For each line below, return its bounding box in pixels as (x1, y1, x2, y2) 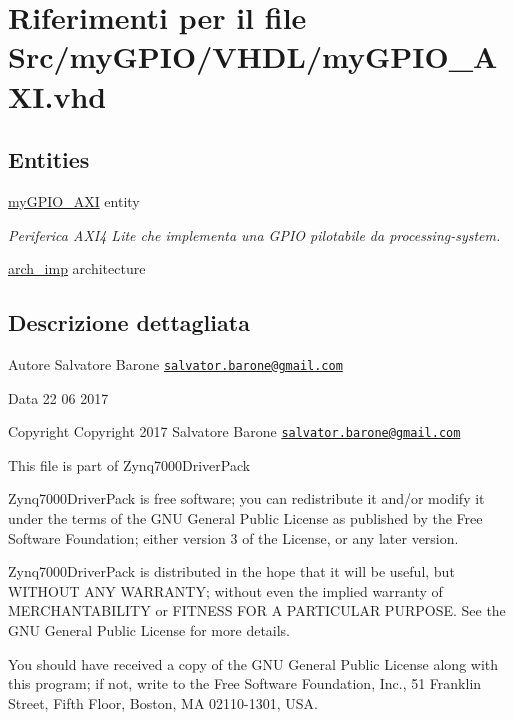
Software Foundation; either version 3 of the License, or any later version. (8, 527, 459, 548)
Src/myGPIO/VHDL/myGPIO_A (8, 36, 498, 77)
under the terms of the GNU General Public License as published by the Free (8, 508, 483, 529)
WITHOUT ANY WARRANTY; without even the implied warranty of (8, 580, 443, 601)
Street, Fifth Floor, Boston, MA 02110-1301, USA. (8, 692, 318, 713)
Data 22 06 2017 (8, 387, 109, 408)
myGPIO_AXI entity (8, 190, 140, 211)
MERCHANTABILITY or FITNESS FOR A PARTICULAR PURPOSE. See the (8, 600, 506, 621)
